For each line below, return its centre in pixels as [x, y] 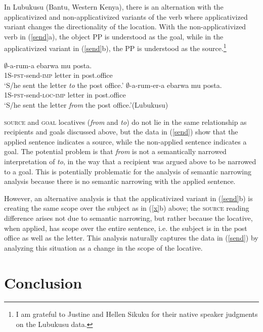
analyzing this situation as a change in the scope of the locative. [103, 247]
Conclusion [43, 282]
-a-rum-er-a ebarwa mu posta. [176, 85]
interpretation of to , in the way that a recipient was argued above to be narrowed [130, 161]
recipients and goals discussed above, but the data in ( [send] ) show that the [121, 132]
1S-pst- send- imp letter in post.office [58, 75]
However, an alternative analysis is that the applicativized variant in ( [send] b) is [128, 198]
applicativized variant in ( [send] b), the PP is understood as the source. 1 [115, 48]
